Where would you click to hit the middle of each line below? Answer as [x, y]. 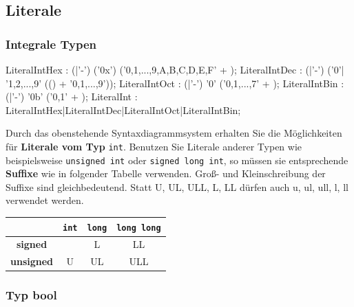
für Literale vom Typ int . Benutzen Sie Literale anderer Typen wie [154, 146]
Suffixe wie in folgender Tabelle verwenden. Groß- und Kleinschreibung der [166, 173]
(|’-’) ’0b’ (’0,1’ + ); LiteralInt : [72, 96]
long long [139, 228]
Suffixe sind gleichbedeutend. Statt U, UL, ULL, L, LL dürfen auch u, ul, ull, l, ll [177, 186]
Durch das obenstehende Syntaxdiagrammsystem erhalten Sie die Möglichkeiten [174, 133]
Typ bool [31, 295]
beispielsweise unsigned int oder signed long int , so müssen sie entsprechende [177, 160]
